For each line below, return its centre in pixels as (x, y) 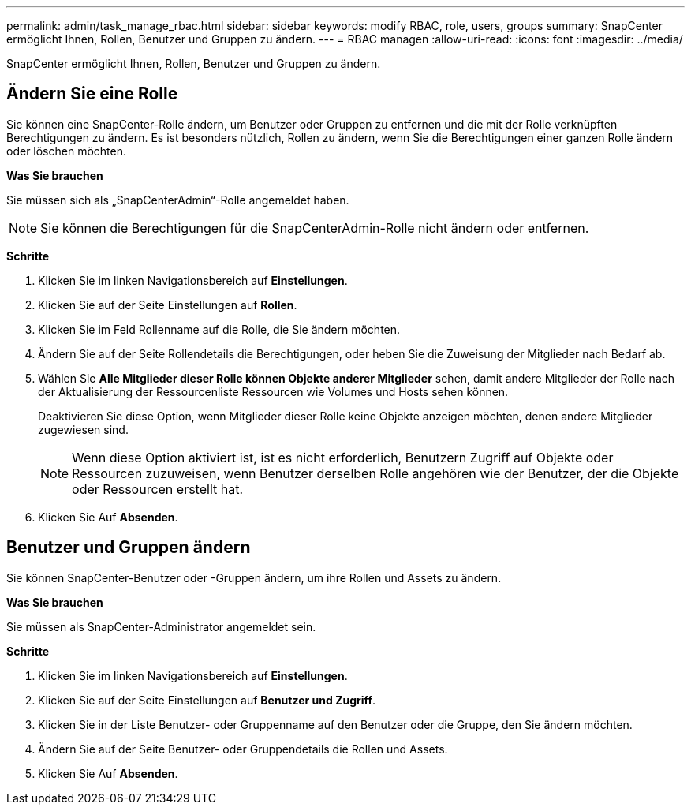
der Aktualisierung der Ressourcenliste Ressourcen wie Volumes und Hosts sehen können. (273, 391)
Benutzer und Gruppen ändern (129, 548)
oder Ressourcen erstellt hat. (158, 489)
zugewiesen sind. (83, 429)
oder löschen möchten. (67, 151)
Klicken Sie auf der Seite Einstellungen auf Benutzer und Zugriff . (207, 700)
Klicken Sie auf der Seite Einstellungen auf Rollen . (168, 305)
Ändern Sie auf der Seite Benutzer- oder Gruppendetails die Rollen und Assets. (243, 749)
